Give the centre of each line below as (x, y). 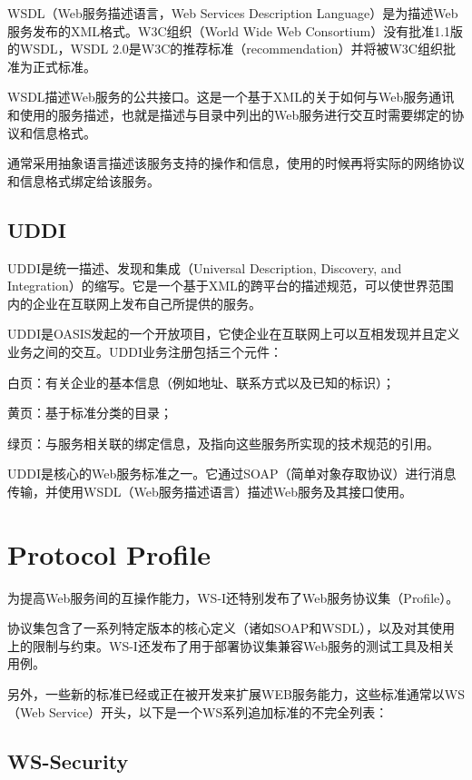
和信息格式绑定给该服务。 (84, 180)
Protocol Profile (109, 553)
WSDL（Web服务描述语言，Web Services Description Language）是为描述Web (233, 13)
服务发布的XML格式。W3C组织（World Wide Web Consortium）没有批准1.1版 (236, 30)
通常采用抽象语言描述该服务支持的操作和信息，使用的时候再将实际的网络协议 (236, 163)
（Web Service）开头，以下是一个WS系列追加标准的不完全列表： (198, 711)
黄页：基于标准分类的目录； (90, 413)
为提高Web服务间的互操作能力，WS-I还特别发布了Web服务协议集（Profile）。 (233, 597)
